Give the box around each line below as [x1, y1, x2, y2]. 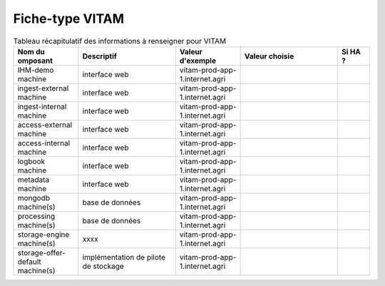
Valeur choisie [244, 51, 294, 61]
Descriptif [82, 51, 118, 61]
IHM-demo [17, 65, 54, 75]
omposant [17, 56, 53, 66]
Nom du [17, 46, 46, 56]
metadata [17, 175, 50, 185]
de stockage [82, 261, 124, 271]
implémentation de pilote [82, 252, 165, 262]
